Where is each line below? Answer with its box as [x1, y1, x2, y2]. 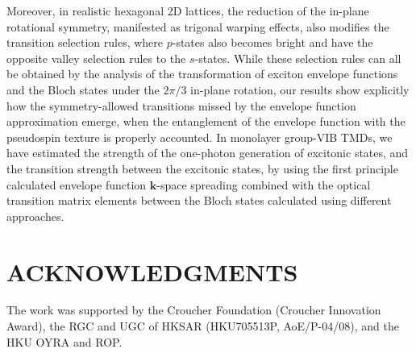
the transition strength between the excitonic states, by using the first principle [6, 160, 398, 176]
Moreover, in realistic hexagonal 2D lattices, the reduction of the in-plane [6, 2, 369, 19]
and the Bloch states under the [6, 81, 160, 98]
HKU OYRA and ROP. [6, 333, 123, 350]
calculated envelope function [6, 176, 147, 193]
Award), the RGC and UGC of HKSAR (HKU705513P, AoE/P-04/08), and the [6, 318, 399, 334]
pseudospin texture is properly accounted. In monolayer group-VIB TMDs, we [6, 128, 393, 145]
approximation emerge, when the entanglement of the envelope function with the [6, 113, 406, 130]
